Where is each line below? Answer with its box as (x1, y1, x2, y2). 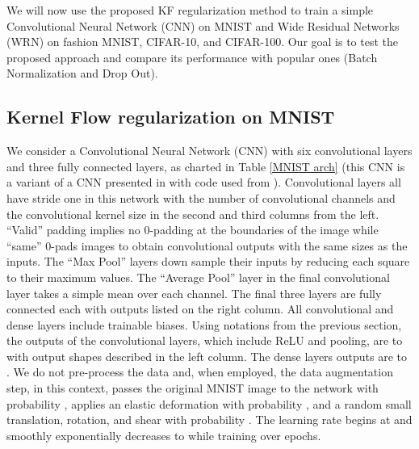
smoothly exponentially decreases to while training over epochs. (6, 426, 321, 443)
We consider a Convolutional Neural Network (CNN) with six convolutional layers (6, 142, 413, 159)
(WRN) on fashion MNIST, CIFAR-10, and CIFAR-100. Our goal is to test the (6, 33, 399, 50)
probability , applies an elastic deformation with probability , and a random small (6, 395, 412, 412)
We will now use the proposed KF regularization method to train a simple (6, 2, 374, 18)
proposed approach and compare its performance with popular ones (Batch (6, 48, 378, 65)
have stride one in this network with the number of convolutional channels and (6, 189, 396, 206)
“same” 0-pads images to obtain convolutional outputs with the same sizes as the (6, 237, 408, 254)
